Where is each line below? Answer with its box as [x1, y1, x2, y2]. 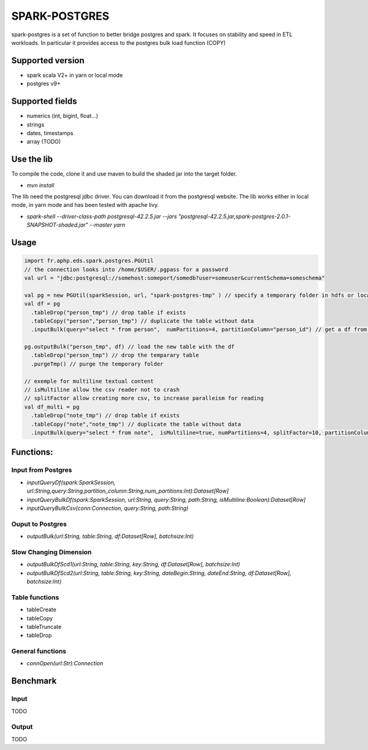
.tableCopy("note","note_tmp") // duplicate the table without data [31, 421, 242, 428]
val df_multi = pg [24, 403, 80, 410]
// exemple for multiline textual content [24, 378, 154, 385]
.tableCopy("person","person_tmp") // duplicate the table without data [31, 317, 255, 324]
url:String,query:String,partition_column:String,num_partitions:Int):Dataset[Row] [26, 487, 229, 494]
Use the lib [11, 154, 53, 165]
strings [26, 120, 45, 128]
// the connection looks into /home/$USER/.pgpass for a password [24, 266, 228, 273]
